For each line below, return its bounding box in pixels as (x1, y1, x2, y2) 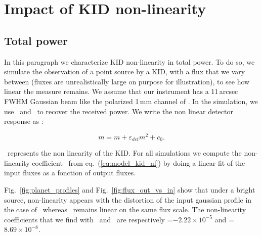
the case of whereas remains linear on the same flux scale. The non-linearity (4, 204, 246, 215)
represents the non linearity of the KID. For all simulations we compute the (7, 148, 242, 158)
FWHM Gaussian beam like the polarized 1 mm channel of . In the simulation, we (4, 96, 258, 106)
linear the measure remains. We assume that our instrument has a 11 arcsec (4, 86, 238, 97)
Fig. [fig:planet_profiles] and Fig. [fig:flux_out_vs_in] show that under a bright (4, 184, 255, 195)
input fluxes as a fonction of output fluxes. (4, 167, 136, 178)
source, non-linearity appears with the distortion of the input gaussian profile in (4, 194, 252, 205)
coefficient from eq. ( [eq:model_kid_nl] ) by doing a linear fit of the (32, 157, 245, 168)
